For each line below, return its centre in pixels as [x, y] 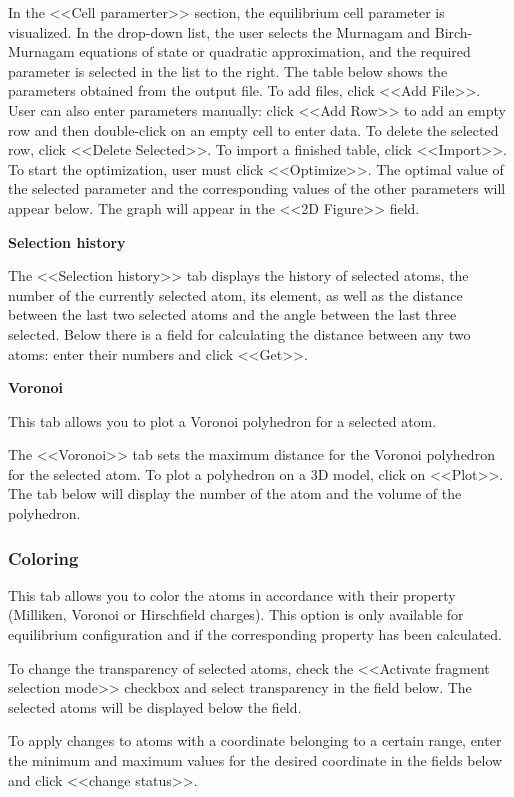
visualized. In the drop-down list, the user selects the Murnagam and [219, 31]
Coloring [43, 557]
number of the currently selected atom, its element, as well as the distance [235, 294]
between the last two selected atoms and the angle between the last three [232, 314]
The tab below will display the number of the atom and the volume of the [235, 493]
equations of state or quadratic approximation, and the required [275, 51]
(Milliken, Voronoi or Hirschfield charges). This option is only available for [236, 614]
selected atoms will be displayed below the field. [155, 706]
